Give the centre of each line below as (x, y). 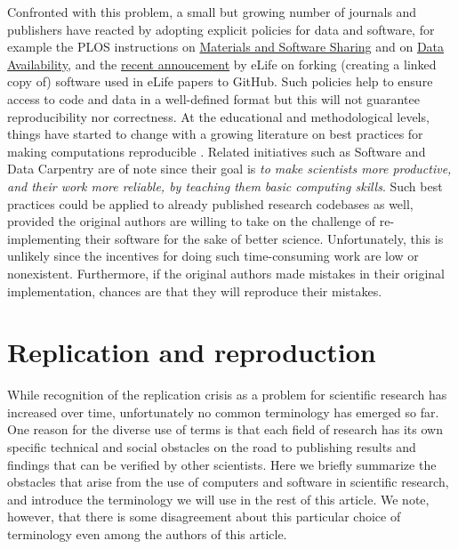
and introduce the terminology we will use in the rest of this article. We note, (218, 499)
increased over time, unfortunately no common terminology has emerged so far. (223, 412)
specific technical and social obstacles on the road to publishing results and (212, 447)
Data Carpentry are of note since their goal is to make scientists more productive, (229, 169)
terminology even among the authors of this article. (147, 533)
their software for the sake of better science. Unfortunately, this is (264, 238)
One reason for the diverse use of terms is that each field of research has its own (225, 429)
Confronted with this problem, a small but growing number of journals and (212, 12)
